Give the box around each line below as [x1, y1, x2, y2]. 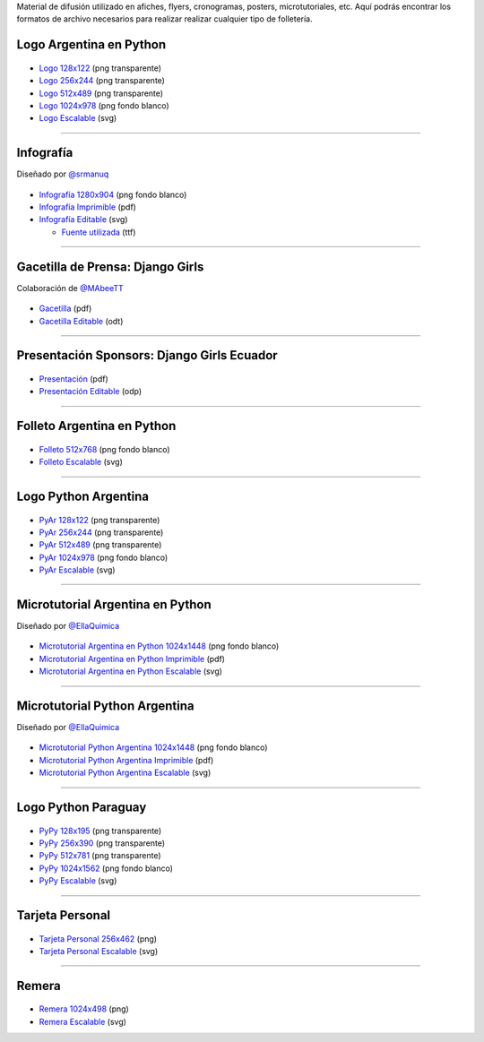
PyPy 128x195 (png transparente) [39, 825, 162, 836]
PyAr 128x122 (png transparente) [39, 514, 160, 525]
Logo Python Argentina [16, 488, 150, 504]
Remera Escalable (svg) [39, 1016, 127, 1027]
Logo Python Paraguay [16, 800, 147, 815]
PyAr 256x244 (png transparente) [39, 527, 164, 538]
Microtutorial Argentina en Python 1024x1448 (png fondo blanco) [39, 641, 280, 651]
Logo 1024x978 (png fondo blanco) [39, 99, 169, 111]
